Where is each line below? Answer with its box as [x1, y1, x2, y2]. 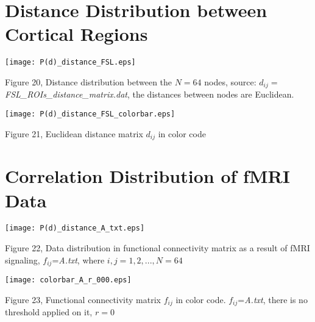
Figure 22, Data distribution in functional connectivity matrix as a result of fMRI [5, 241, 310, 254]
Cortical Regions [5, 21, 148, 46]
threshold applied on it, [5, 306, 93, 318]
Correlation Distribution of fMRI [5, 163, 290, 188]
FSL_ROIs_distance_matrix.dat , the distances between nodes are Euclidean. [5, 88, 294, 101]
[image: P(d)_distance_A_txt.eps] [5, 224, 145, 233]
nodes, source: [204, 75, 257, 88]
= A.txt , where [52, 253, 105, 266]
